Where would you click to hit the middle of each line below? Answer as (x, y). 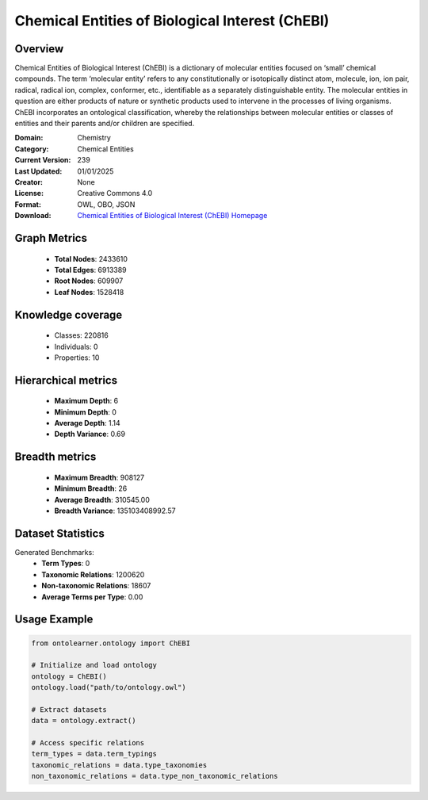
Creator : (29, 182)
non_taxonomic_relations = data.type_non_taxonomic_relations (155, 776)
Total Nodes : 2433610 (91, 258)
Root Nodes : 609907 (89, 281)
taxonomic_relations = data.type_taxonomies (119, 765)
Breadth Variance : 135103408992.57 (115, 511)
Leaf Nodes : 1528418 (89, 292)
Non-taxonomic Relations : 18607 (96, 586)
